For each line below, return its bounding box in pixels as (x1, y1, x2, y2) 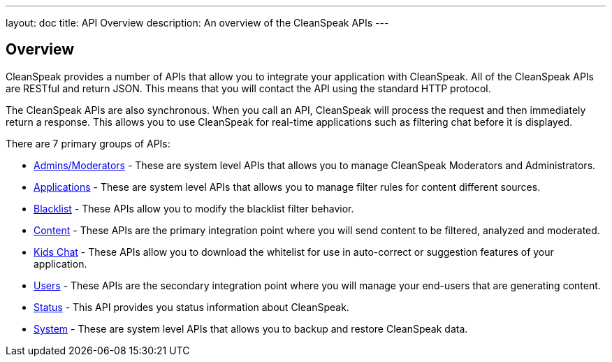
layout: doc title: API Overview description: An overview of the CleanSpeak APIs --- (6, 17, 389, 29)
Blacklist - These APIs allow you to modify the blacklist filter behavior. (34, 202, 354, 215)
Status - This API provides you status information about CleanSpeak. (34, 301, 349, 313)
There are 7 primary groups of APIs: (6, 137, 170, 150)
